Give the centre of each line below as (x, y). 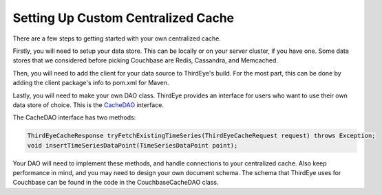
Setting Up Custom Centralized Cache (124, 18)
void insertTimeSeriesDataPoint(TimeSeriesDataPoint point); (132, 145)
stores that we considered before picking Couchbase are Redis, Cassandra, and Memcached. (146, 60)
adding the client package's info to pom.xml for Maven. (91, 83)
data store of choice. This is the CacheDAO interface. (88, 105)
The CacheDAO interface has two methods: (74, 117)
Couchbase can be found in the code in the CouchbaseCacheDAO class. (116, 183)
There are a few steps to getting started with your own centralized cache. (117, 38)
